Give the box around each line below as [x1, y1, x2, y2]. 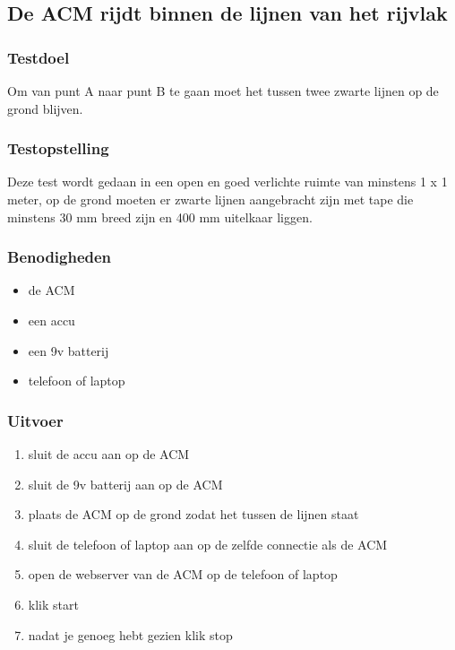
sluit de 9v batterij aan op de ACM [28, 474, 223, 493]
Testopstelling [7, 137, 109, 160]
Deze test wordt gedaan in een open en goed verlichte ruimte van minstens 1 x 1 [7, 172, 448, 191]
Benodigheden [7, 246, 112, 268]
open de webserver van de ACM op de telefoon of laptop [28, 565, 338, 584]
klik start [28, 594, 79, 613]
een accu [28, 311, 75, 329]
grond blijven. [7, 99, 83, 117]
